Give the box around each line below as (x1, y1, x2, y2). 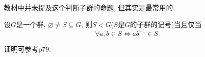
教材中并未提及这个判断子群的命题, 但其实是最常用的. (4, 2, 175, 12)
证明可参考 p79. (4, 43, 51, 54)
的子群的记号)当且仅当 (130, 19, 202, 29)
